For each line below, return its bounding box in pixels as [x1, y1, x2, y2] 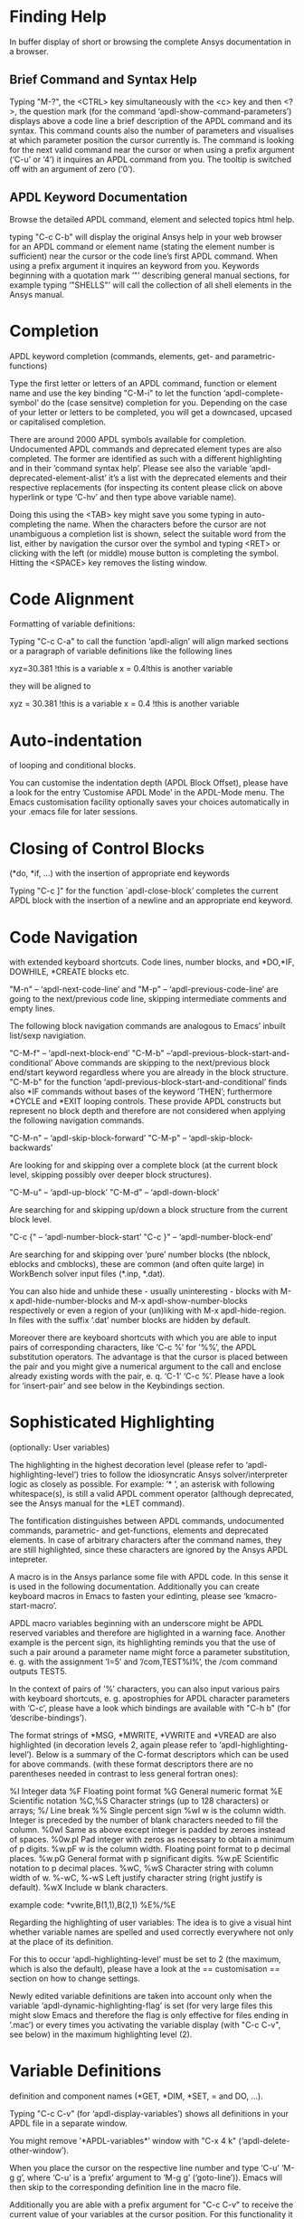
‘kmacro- [242, 1591, 278, 1602]
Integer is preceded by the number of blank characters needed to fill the [9, 1814, 279, 1825]
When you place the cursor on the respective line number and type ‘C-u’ [9, 2163, 280, 2174]
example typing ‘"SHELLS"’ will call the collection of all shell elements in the [9, 279, 292, 290]
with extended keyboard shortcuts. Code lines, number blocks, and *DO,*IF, [9, 957, 295, 967]
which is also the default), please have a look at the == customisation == [9, 1964, 280, 1975]
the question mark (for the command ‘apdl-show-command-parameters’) [19, 106, 292, 117]
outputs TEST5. [9, 1666, 68, 1677]
